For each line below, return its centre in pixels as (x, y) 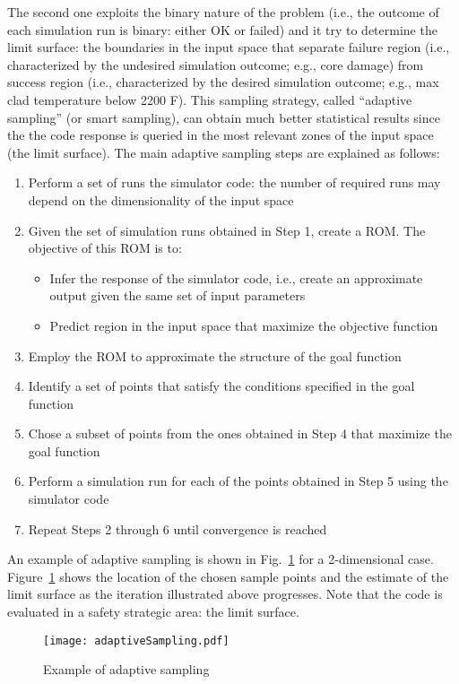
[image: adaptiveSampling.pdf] (136, 641)
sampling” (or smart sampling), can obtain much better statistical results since (224, 117)
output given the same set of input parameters (178, 295)
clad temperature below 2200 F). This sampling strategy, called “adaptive (210, 99)
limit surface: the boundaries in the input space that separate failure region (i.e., (229, 47)
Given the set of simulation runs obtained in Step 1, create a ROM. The (227, 230)
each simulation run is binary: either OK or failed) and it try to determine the (222, 29)
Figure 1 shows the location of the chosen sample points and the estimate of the (228, 576)
